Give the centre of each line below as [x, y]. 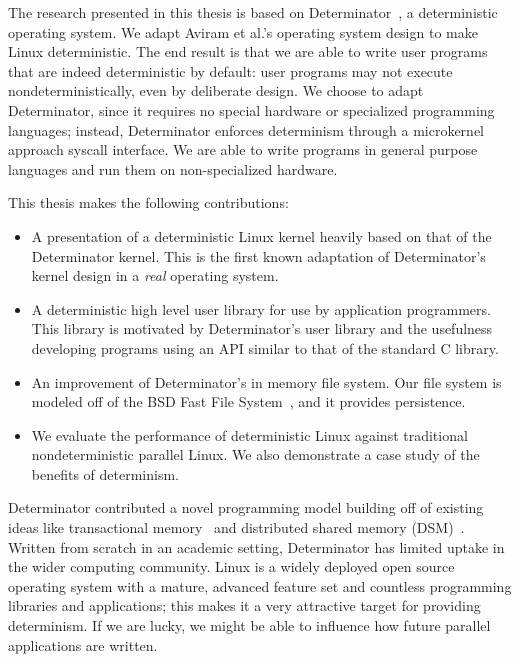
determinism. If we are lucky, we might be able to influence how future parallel [249, 625]
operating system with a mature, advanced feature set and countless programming [260, 585]
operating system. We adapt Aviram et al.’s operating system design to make [243, 31]
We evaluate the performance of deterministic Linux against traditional [249, 434]
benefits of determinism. [105, 473]
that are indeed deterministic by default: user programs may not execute [230, 70]
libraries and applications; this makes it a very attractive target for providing [244, 605]
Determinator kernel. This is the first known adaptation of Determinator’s [258, 255]
